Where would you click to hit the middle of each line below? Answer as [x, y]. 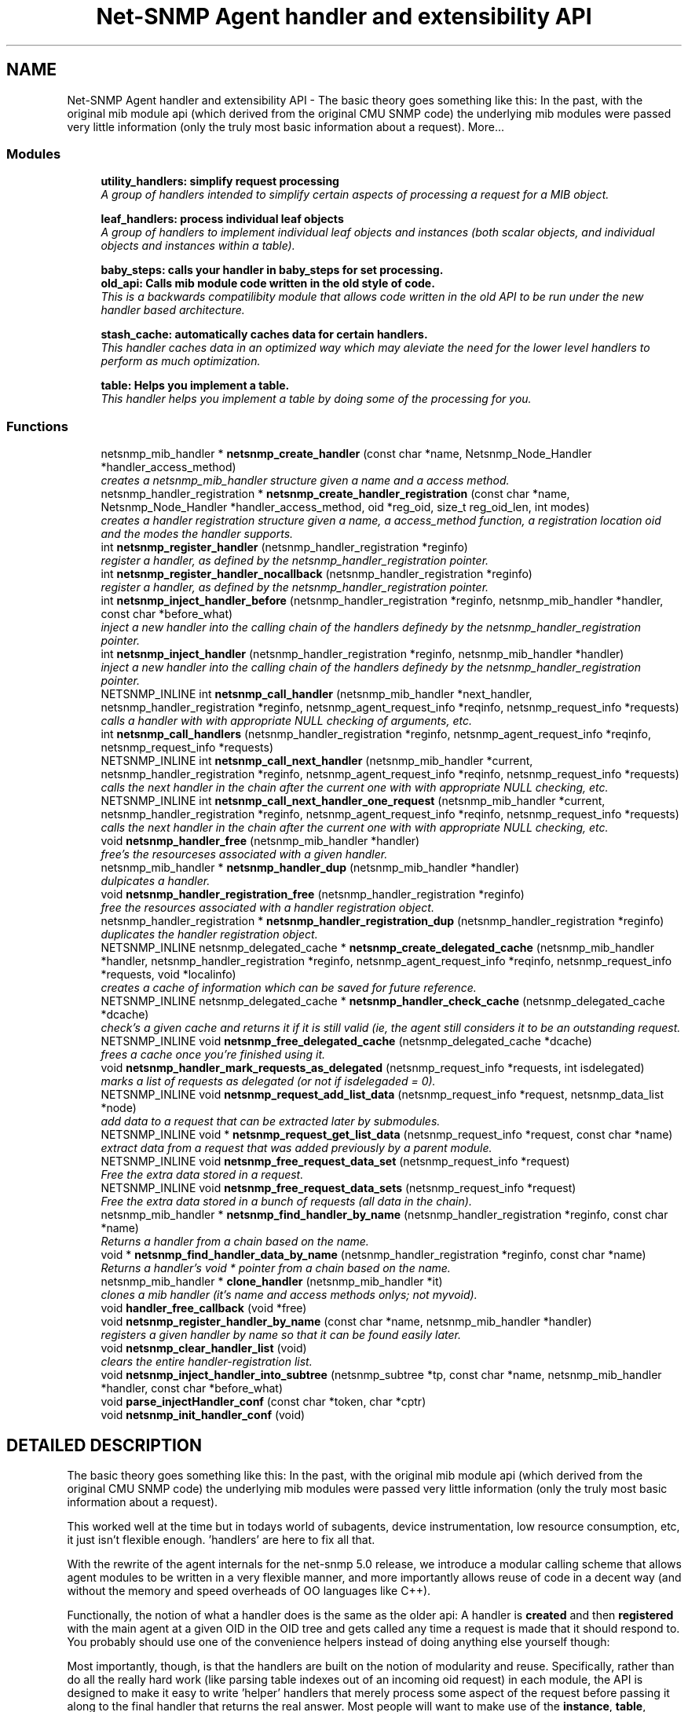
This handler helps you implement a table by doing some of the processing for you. [316, 399]
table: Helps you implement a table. [195, 386]
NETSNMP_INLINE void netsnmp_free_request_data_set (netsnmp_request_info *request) [335, 1161]
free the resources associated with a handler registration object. [267, 908]
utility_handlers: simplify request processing [220, 181]
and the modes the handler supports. [197, 534]
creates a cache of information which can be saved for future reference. [289, 988]
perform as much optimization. [181, 361]
